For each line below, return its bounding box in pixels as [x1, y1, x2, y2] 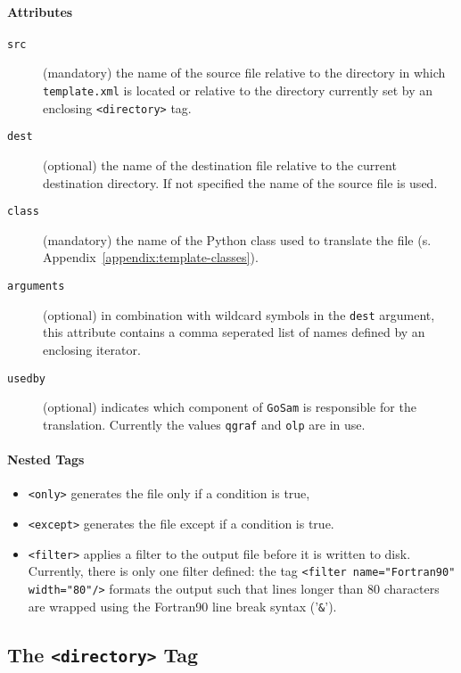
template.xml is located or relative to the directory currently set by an [43, 81, 433, 100]
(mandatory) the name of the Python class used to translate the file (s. [43, 230, 432, 249]
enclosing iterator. [43, 340, 141, 358]
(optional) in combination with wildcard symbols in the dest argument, [43, 305, 435, 324]
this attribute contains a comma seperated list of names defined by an [43, 323, 425, 341]
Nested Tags [7, 450, 85, 469]
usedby [7, 372, 45, 385]
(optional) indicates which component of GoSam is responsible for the [43, 398, 416, 416]
